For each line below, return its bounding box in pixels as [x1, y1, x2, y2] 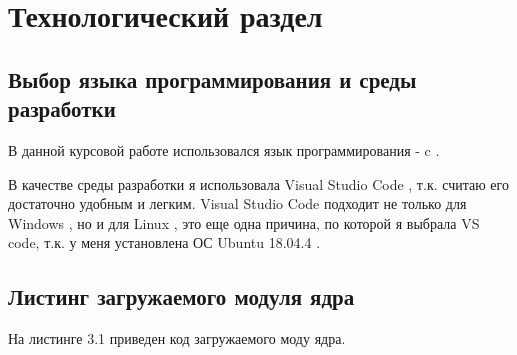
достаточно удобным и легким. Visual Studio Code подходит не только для [8, 193, 467, 214]
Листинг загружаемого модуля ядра [8, 281, 355, 312]
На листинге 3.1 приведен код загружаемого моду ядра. [8, 328, 346, 349]
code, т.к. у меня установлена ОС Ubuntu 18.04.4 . [8, 232, 321, 253]
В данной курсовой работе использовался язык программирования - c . [8, 139, 440, 160]
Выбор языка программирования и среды [8, 63, 417, 94]
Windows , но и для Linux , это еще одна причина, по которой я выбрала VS [8, 212, 480, 233]
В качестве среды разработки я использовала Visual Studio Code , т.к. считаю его [8, 173, 509, 194]
